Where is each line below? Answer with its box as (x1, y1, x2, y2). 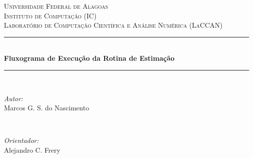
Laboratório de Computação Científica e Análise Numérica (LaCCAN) (4, 20, 223, 30)
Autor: (4, 93, 23, 103)
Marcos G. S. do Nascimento (4, 103, 89, 113)
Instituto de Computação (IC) (4, 10, 97, 20)
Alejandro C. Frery (4, 144, 60, 155)
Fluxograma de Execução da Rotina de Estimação (4, 53, 175, 63)
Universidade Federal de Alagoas (4, 1, 108, 11)
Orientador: (4, 135, 39, 145)
